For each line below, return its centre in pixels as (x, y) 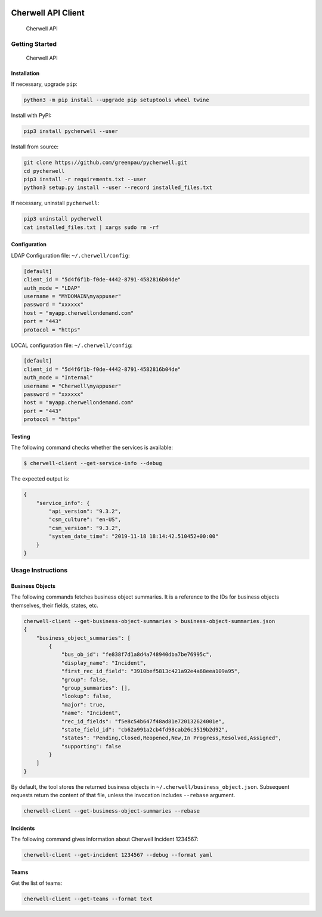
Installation (25, 73)
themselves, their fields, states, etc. (55, 605)
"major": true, (83, 704)
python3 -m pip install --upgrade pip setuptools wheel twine (116, 100)
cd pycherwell (44, 171)
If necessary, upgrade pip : (44, 84)
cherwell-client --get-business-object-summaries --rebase (112, 811)
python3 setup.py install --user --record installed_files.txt (118, 188)
